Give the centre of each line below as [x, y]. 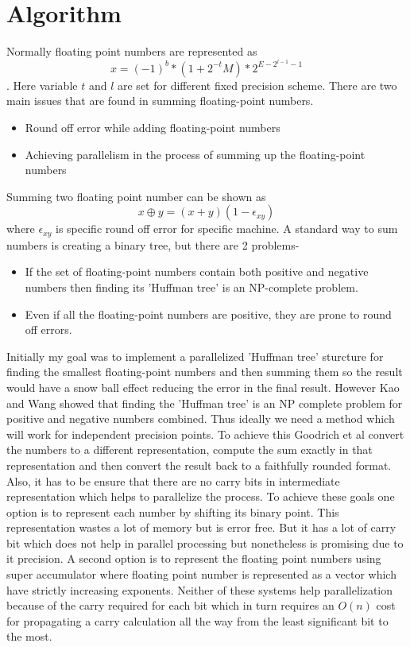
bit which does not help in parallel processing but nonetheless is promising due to [205, 542]
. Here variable [42, 85]
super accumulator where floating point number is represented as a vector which [201, 574]
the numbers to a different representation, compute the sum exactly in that [190, 449]
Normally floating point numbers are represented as [132, 51]
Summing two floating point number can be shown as [136, 196]
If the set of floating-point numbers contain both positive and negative [197, 271]
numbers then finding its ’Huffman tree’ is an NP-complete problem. [191, 287]
